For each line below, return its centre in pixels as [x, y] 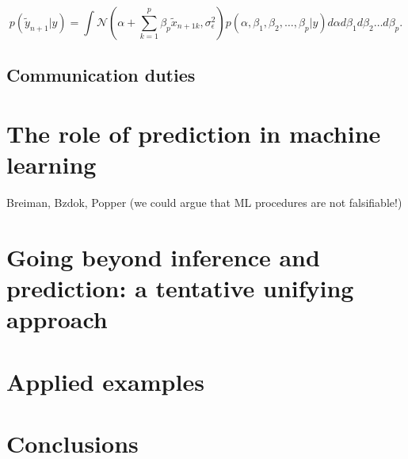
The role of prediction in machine [194, 133]
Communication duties [101, 75]
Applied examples [105, 381]
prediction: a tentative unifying [180, 288]
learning [51, 164]
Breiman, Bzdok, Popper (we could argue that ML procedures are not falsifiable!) [204, 203]
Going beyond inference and [163, 256]
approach [57, 319]
